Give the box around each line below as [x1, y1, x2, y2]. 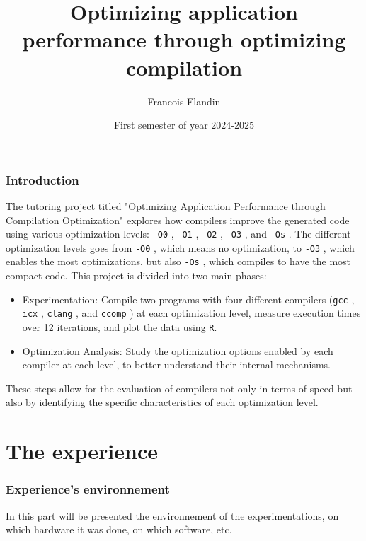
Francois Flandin [147, 93, 221, 108]
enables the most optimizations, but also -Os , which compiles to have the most [6, 254, 351, 269]
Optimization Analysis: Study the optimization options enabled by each [22, 343, 333, 358]
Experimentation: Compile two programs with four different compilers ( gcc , [22, 291, 355, 306]
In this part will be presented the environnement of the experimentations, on [6, 508, 339, 523]
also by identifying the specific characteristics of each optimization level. [6, 395, 319, 409]
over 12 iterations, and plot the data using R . [22, 320, 217, 335]
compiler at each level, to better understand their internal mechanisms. [22, 357, 331, 372]
